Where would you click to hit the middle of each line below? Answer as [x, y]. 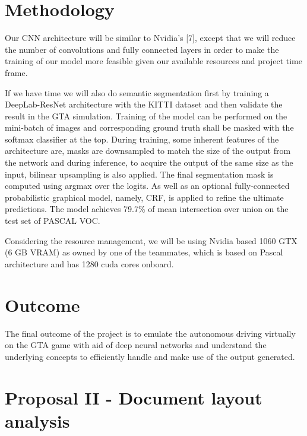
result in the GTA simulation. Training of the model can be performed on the [146, 116]
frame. [16, 72]
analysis [37, 420]
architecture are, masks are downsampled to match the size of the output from [148, 151]
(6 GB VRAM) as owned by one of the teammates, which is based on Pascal [144, 252]
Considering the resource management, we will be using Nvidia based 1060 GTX [151, 240]
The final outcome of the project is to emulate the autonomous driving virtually [150, 333]
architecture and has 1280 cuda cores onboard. [89, 263]
